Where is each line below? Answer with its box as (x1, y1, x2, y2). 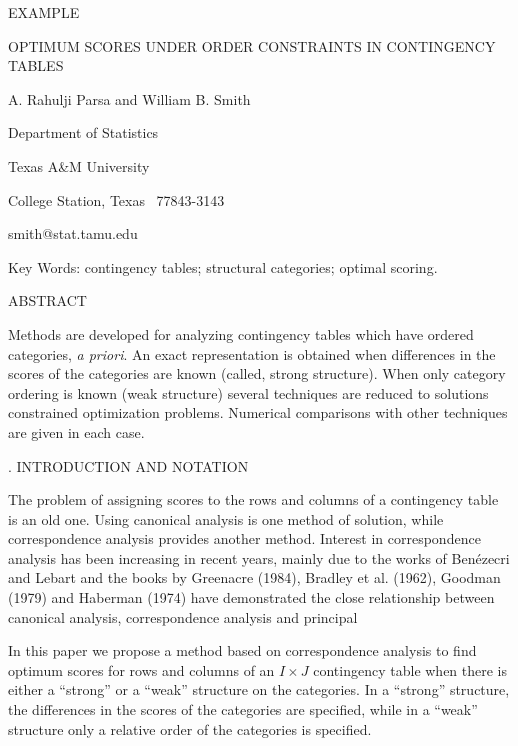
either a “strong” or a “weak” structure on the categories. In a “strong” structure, (8, 679, 510, 700)
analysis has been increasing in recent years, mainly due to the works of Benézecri (8, 547, 510, 568)
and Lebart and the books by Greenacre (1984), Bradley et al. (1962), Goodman (8, 567, 501, 588)
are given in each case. (8, 421, 145, 442)
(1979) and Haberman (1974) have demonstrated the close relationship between (8, 587, 495, 608)
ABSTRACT (8, 290, 87, 311)
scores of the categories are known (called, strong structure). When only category (8, 363, 506, 384)
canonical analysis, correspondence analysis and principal (8, 606, 358, 627)
